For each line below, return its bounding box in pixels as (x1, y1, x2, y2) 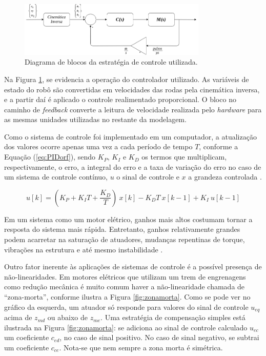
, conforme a (199, 141, 238, 152)
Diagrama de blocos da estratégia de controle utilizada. (25, 56, 198, 67)
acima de (4, 312, 32, 323)
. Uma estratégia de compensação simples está (100, 312, 245, 323)
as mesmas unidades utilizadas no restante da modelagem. (4, 114, 187, 125)
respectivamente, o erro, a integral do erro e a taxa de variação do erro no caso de (4, 161, 261, 172)
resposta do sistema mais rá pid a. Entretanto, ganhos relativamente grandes (4, 224, 240, 234)
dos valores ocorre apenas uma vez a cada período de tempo (4, 141, 193, 152)
